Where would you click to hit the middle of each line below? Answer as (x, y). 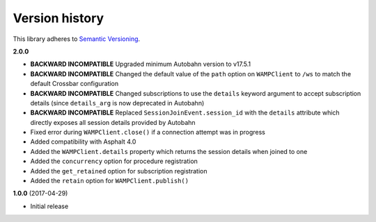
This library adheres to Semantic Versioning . (77, 39)
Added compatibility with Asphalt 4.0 (83, 142)
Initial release (49, 206)
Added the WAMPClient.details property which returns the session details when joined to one (169, 151)
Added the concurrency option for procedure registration (114, 161)
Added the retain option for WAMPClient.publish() (110, 181)
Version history (58, 18)
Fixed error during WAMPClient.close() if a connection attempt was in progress (148, 133)
